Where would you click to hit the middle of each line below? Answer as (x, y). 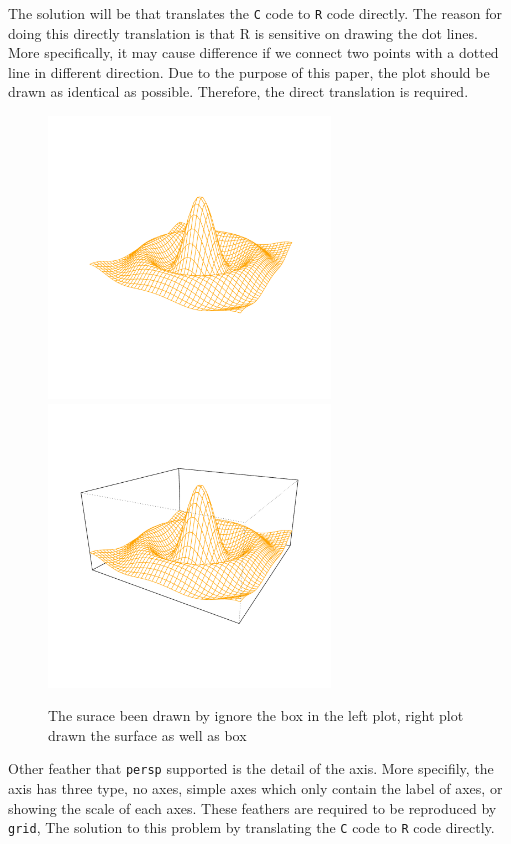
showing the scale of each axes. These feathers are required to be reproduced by (252, 807)
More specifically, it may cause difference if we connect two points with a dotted (253, 52)
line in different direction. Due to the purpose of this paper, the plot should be (249, 71)
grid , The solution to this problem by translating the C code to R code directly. (251, 827)
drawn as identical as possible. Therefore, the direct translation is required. (238, 91)
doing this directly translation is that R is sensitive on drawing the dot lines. (243, 32)
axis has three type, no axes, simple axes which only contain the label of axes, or (255, 787)
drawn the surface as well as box (147, 734)
